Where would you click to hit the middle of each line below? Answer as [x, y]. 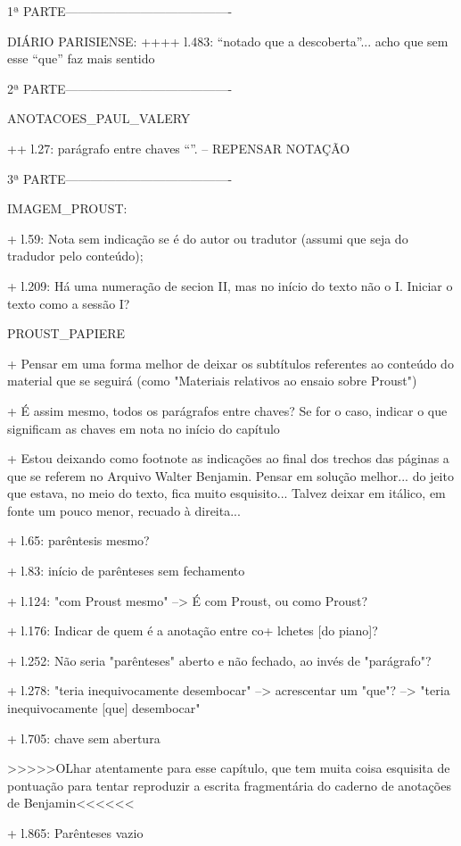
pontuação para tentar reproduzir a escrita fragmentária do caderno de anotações [229, 785]
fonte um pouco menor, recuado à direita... [124, 510]
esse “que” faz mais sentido [81, 58]
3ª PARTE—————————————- [120, 178]
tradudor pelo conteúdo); [75, 256]
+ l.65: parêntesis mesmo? [78, 540]
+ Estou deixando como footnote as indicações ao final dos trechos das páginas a [228, 458]
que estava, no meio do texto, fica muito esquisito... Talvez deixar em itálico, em [226, 493]
